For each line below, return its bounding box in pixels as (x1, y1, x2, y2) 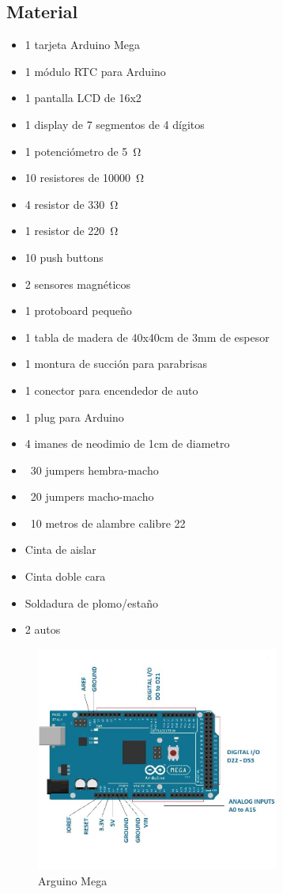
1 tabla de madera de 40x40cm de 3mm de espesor (25, 328, 270, 345)
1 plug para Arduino (25, 408, 124, 425)
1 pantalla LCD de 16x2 (25, 89, 141, 106)
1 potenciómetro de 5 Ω (25, 142, 141, 159)
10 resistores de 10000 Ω (25, 169, 145, 186)
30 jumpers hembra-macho (30, 461, 159, 478)
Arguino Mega (38, 872, 108, 888)
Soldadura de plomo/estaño (25, 594, 158, 611)
